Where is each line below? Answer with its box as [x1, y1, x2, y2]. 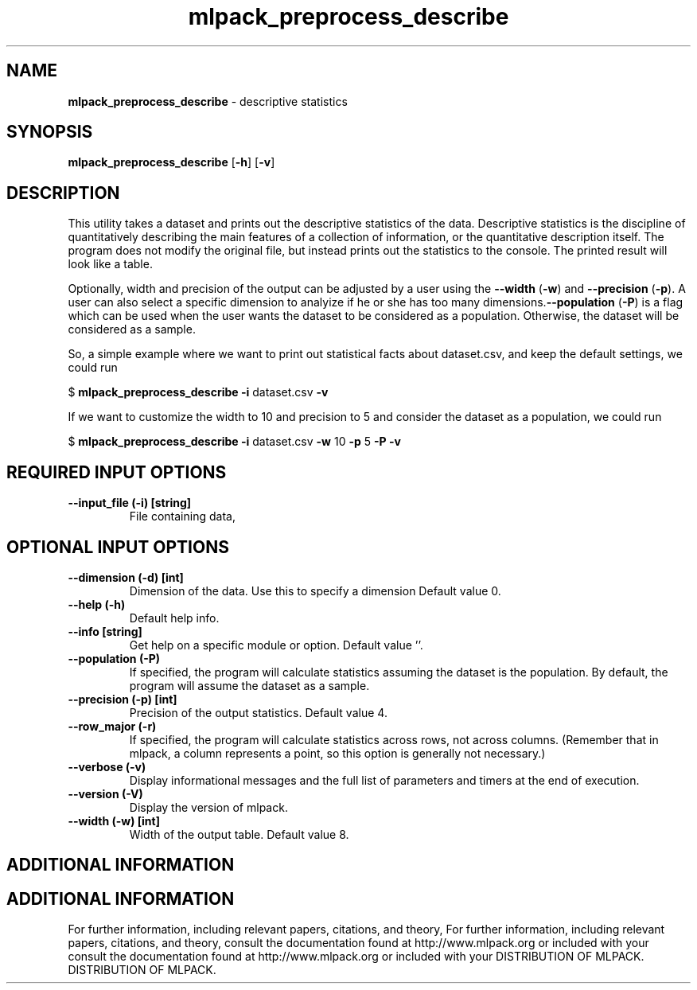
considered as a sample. [68, 322, 196, 337]
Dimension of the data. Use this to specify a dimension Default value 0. [129, 583, 501, 598]
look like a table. [68, 257, 153, 271]
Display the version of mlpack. [129, 800, 288, 814]
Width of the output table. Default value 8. [129, 827, 349, 841]
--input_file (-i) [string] [68, 496, 192, 510]
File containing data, [129, 509, 236, 524]
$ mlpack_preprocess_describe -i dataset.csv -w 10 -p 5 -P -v [68, 435, 401, 449]
